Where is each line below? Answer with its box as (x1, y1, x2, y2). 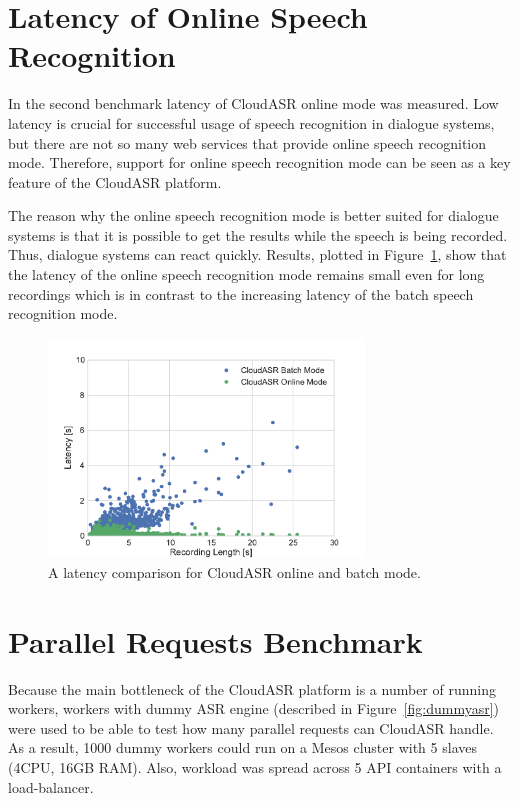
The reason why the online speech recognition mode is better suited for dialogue (8, 205, 499, 226)
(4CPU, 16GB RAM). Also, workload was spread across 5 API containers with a (8, 757, 502, 778)
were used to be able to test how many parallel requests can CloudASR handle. (8, 717, 494, 738)
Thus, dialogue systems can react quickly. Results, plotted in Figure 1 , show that (8, 244, 507, 265)
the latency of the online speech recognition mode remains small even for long (8, 264, 485, 285)
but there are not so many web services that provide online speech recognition (8, 132, 487, 153)
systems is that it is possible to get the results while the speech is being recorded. (8, 224, 508, 245)
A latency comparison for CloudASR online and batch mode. (48, 561, 421, 582)
